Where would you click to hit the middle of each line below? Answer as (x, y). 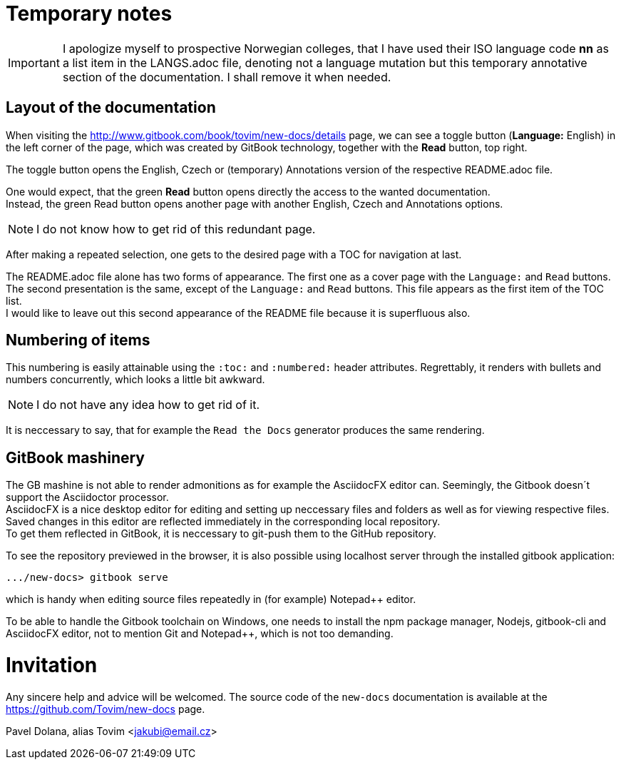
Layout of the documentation (111, 108)
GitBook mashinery (75, 457)
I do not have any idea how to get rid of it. (148, 405)
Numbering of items (78, 340)
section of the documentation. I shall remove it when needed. (227, 77)
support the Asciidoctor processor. (87, 497)
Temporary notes (89, 14)
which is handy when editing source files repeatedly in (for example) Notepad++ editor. (211, 599)
